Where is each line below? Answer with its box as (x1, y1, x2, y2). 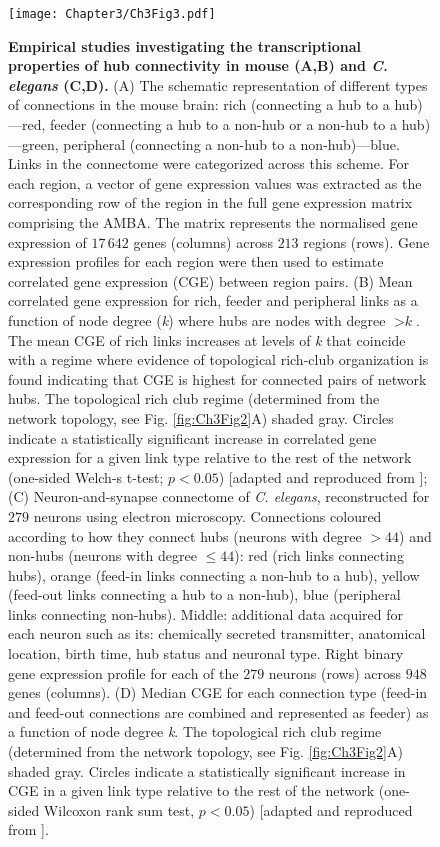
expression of (8, 231, 87, 252)
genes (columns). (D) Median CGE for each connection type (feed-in (8, 682, 428, 703)
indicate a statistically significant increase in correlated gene (8, 427, 377, 448)
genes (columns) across (133, 231, 273, 252)
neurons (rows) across (268, 662, 402, 683)
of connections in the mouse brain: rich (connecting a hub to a (8, 94, 390, 115)
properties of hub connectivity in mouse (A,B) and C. (8, 55, 388, 76)
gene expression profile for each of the (8, 662, 239, 683)
